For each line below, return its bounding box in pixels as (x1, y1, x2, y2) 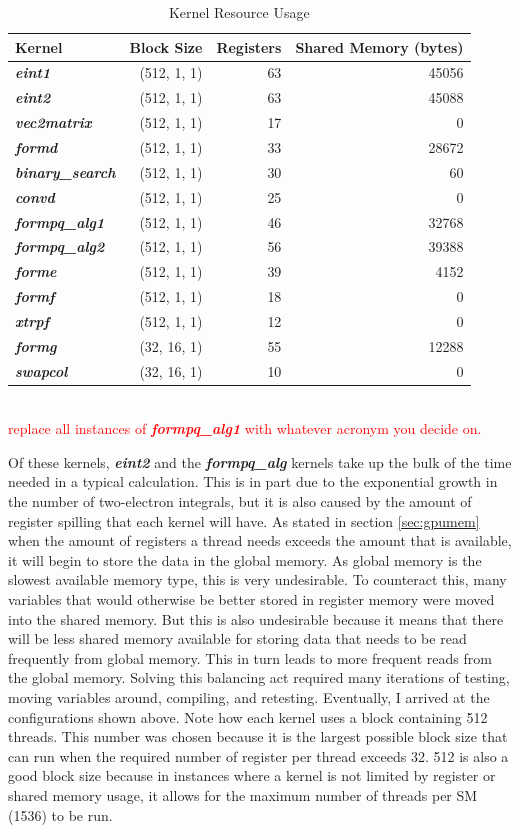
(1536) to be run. (8, 804, 113, 825)
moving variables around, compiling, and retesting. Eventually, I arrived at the (8, 686, 490, 707)
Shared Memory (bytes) (295, 36, 464, 57)
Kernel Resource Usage (168, 2, 310, 22)
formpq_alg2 (15, 236, 105, 257)
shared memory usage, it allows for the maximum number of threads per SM (8, 784, 478, 805)
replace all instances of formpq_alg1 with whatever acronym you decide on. (8, 418, 482, 439)
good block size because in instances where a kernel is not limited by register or (8, 765, 496, 786)
